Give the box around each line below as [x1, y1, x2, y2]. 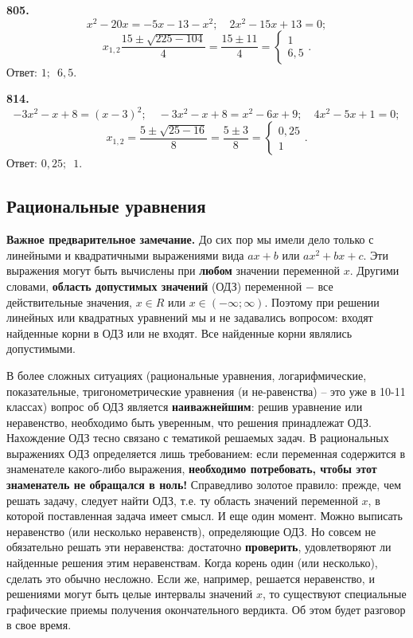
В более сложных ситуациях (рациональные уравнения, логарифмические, [6, 366, 367, 383]
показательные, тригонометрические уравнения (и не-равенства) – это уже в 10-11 [6, 382, 406, 399]
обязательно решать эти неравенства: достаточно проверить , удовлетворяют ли [6, 538, 392, 555]
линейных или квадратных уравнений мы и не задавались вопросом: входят [6, 309, 373, 326]
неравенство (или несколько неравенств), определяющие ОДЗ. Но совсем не [6, 523, 376, 539]
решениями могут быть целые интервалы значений [6, 585, 253, 602]
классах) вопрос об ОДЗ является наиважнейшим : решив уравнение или [6, 398, 363, 415]
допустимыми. [6, 340, 76, 357]
